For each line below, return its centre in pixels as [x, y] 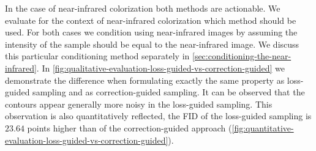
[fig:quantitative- [263, 127]
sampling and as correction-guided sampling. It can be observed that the [169, 92]
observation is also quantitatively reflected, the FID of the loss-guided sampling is [158, 116]
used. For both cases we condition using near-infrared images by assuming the [151, 32]
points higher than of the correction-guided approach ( [130, 127]
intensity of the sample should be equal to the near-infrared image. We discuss [152, 44]
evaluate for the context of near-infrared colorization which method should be [151, 20]
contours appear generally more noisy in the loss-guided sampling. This [139, 104]
